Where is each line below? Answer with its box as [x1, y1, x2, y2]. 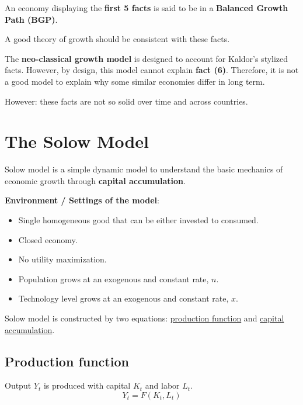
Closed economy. [18, 233, 78, 245]
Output [5, 379, 32, 392]
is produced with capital [43, 379, 131, 392]
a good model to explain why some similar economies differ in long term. [5, 75, 265, 87]
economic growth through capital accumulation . [5, 174, 186, 186]
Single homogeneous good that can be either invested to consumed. [18, 214, 259, 226]
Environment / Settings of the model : [5, 194, 159, 206]
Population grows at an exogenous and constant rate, [18, 272, 209, 285]
